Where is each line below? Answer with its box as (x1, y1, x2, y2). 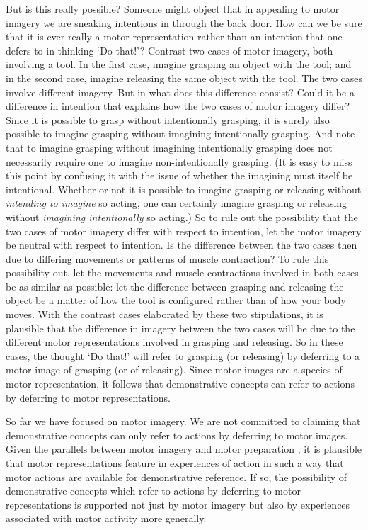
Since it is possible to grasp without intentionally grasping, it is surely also (6, 112, 330, 127)
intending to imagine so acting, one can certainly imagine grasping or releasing (6, 196, 347, 210)
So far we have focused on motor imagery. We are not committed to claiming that (6, 414, 361, 429)
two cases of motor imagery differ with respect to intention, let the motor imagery (6, 223, 362, 238)
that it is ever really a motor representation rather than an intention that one (6, 29, 343, 44)
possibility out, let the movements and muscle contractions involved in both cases (6, 265, 359, 280)
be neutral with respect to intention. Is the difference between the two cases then (6, 237, 357, 252)
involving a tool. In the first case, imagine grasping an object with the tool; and (6, 57, 352, 72)
